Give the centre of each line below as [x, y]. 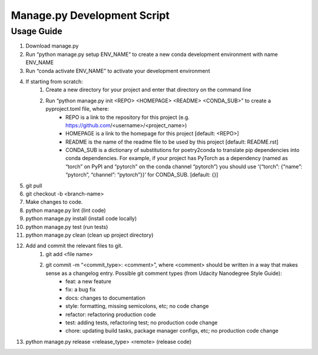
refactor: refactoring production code [111, 314]
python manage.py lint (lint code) [66, 210]
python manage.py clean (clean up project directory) [90, 235]
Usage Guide [37, 31]
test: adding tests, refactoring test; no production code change [142, 322]
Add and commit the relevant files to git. [74, 246]
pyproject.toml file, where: [77, 109]
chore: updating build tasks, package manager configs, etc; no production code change [172, 331]
